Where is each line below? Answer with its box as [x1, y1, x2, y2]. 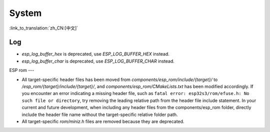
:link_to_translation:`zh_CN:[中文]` [9, 25, 78, 31]
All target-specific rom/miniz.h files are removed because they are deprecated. [21, 118, 184, 124]
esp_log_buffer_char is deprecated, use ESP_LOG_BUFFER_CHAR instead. [21, 58, 174, 64]
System [9, 7, 42, 18]
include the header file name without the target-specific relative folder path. [21, 111, 178, 117]
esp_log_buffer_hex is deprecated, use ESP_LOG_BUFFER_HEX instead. [21, 51, 170, 57]
